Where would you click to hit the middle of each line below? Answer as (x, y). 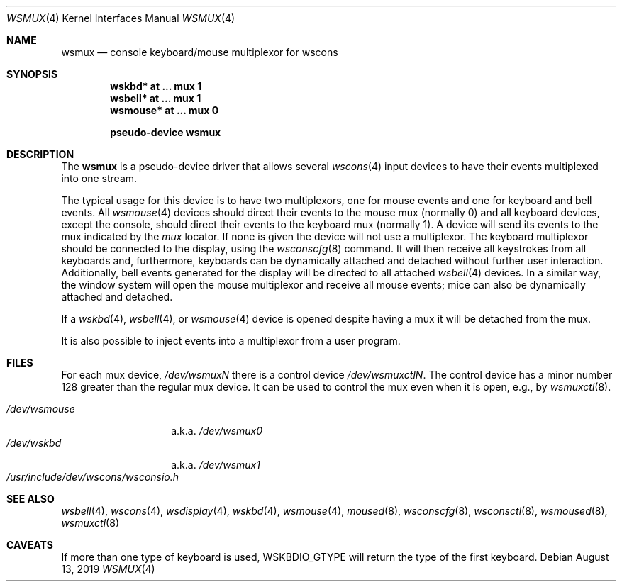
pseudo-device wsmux (166, 132)
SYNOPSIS (32, 74)
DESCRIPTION (40, 154)
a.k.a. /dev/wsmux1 (216, 465)
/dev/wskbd (34, 443)
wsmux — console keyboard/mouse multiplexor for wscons (200, 52)
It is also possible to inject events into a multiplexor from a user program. (231, 341)
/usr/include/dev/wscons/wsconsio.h (93, 477)
